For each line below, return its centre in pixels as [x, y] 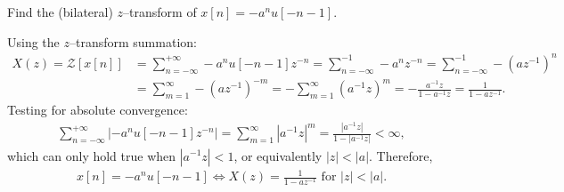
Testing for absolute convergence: [98, 110]
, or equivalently [278, 155]
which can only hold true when [92, 155]
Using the [33, 41]
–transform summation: [133, 41]
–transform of [160, 12]
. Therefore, [401, 155]
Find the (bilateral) [60, 12]
